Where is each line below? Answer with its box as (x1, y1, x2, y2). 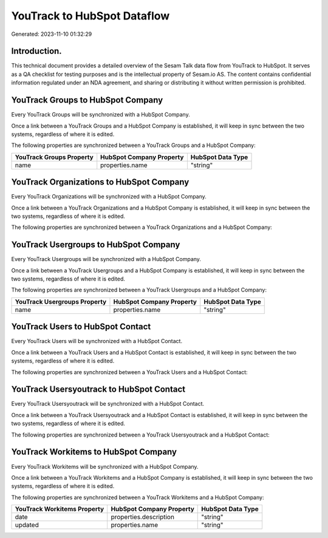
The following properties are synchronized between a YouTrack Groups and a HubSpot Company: (11, 141, 256, 149)
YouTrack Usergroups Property (15, 298, 107, 306)
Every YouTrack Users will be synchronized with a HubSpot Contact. (11, 338, 182, 345)
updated (15, 521, 39, 529)
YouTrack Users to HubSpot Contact (11, 322, 151, 332)
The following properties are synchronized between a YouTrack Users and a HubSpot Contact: (11, 368, 248, 376)
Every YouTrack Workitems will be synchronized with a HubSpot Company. (11, 463, 199, 470)
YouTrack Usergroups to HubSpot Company (11, 240, 180, 250)
